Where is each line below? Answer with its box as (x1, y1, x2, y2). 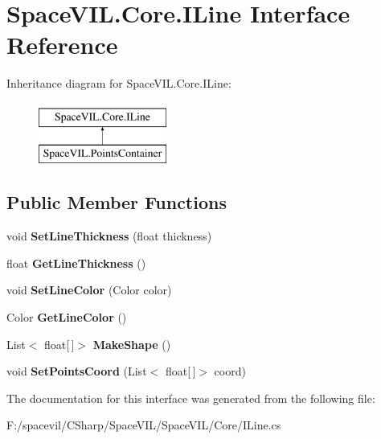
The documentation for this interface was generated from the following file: (6, 389, 375, 406)
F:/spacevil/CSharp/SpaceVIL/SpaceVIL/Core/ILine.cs (6, 416, 281, 433)
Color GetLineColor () (6, 309, 127, 326)
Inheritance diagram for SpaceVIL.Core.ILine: (6, 75, 231, 92)
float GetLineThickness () (6, 254, 146, 271)
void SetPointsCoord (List (6, 363, 147, 380)
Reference (6, 28, 118, 61)
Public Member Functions (6, 190, 227, 215)
